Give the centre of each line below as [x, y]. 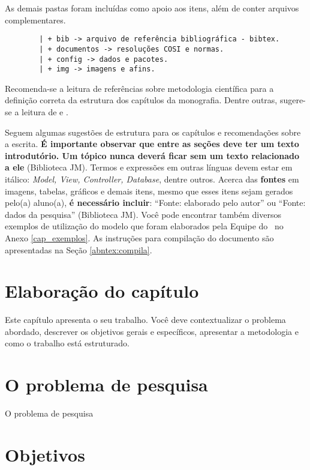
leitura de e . [45, 112]
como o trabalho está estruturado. [67, 343]
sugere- [293, 100]
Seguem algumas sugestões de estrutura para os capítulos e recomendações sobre [153, 132]
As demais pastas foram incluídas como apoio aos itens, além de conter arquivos [152, 8]
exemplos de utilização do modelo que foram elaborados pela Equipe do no [144, 226]
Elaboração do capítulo [102, 291]
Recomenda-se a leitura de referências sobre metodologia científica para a [139, 88]
